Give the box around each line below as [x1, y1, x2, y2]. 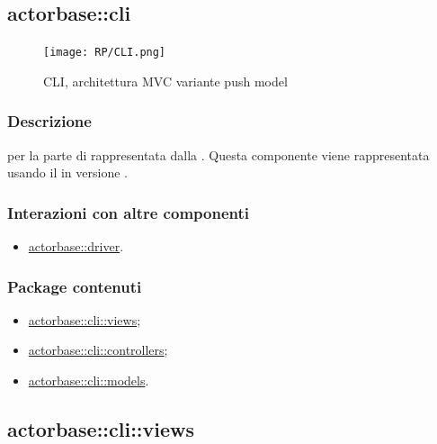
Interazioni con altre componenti [7, 201, 249, 223]
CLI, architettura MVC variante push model [43, 71, 288, 90]
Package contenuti [7, 275, 142, 297]
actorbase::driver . [28, 237, 124, 256]
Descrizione [7, 110, 92, 132]
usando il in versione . [7, 163, 128, 182]
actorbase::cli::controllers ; [28, 340, 168, 359]
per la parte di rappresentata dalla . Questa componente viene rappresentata [7, 145, 430, 164]
